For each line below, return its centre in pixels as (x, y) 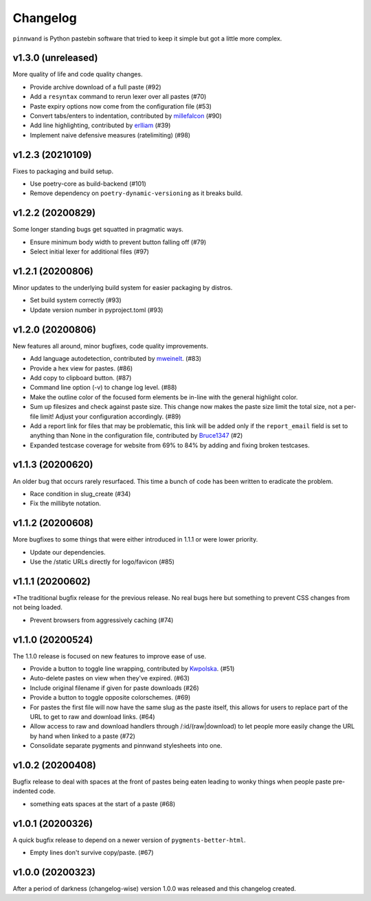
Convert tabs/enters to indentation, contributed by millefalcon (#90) (126, 116)
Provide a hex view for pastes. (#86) (81, 368)
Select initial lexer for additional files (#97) (89, 252)
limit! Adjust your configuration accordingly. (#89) (111, 416)
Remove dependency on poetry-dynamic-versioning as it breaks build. (136, 193)
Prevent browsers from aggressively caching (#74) (102, 620)
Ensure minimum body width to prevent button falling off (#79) (118, 242)
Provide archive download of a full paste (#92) (95, 87)
